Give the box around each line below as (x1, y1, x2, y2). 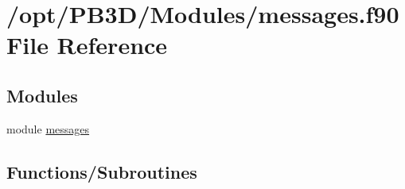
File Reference (6, 29, 168, 61)
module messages (6, 120, 90, 137)
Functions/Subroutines (6, 159, 197, 183)
